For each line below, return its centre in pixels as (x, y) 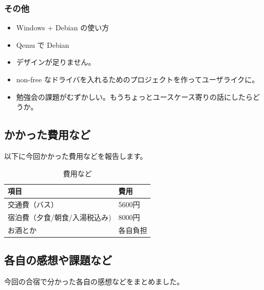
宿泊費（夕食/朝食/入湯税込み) (60, 217)
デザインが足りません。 (56, 62)
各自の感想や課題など (58, 260)
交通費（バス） (33, 204)
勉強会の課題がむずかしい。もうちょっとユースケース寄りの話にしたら (134, 96)
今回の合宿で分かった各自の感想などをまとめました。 (94, 281)
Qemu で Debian (43, 44)
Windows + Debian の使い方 (63, 28)
